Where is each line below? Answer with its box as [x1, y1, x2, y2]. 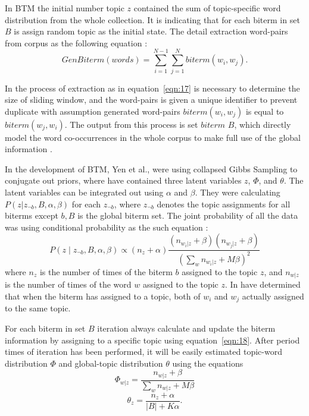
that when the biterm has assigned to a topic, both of [5, 289, 201, 302]
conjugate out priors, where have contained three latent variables [5, 174, 242, 187]
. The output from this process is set [64, 118, 198, 130]
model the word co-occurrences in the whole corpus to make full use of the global [5, 131, 301, 143]
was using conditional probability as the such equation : [5, 220, 208, 233]
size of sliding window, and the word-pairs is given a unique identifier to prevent [5, 93, 298, 106]
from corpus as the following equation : [5, 36, 148, 49]
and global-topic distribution [58, 357, 163, 369]
